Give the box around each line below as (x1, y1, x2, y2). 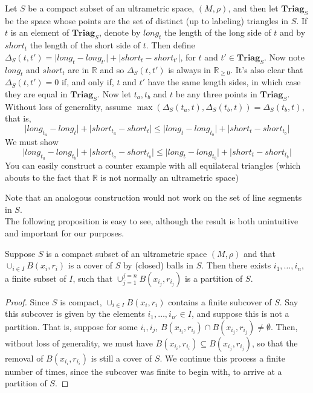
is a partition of (184, 271, 243, 284)
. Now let (97, 87, 132, 100)
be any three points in (175, 87, 257, 100)
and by (280, 26, 306, 39)
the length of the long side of (164, 26, 271, 39)
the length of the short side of (30, 39, 141, 51)
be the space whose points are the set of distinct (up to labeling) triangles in (5, 14, 289, 27)
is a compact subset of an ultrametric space (46, 247, 207, 259)
